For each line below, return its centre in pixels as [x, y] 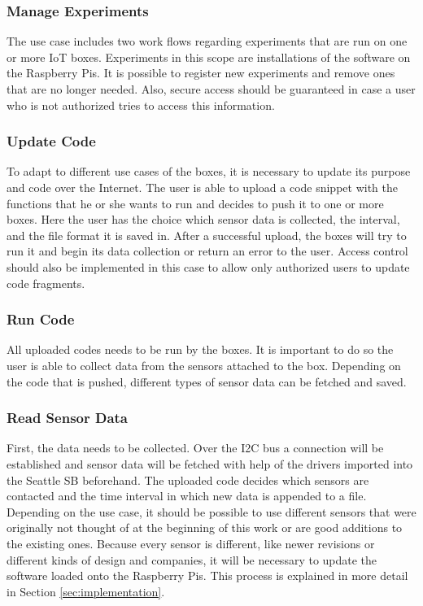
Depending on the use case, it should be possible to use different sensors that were [211, 511]
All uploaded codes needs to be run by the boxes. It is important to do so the [200, 349]
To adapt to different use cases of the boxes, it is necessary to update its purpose [209, 171]
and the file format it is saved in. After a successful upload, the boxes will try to [207, 235]
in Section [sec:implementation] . [86, 591]
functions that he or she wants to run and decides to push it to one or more [195, 203]
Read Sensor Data [68, 418]
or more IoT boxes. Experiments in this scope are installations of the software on [209, 57]
